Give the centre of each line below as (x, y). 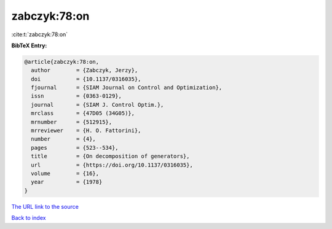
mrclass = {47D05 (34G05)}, (83, 113)
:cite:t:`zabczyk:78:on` (40, 34)
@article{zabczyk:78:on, (62, 62)
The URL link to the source (45, 206)
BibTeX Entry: (29, 45)
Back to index (29, 218)
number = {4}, (64, 139)
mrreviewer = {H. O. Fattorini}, (86, 131)
